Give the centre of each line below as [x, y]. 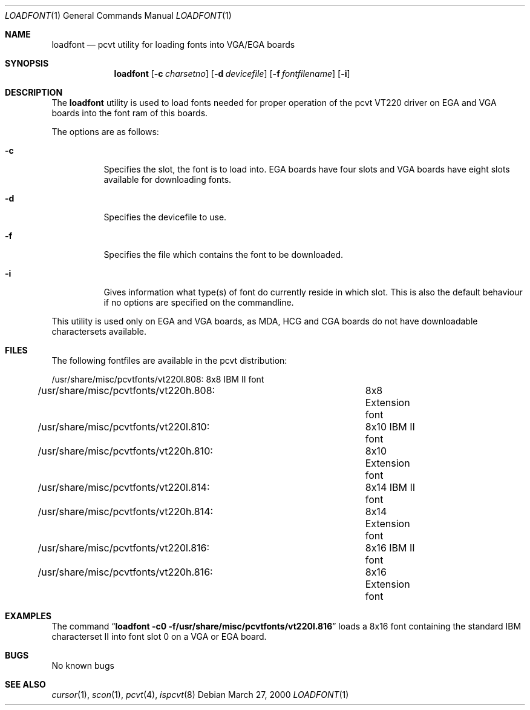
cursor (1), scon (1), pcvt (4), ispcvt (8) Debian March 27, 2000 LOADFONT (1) [200, 695]
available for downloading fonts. [168, 179]
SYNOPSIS [27, 63]
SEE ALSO [25, 684]
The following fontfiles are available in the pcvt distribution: [169, 360]
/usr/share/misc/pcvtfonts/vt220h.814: [126, 511]
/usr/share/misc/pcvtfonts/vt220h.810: [125, 451]
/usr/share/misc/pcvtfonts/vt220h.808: [126, 390]
